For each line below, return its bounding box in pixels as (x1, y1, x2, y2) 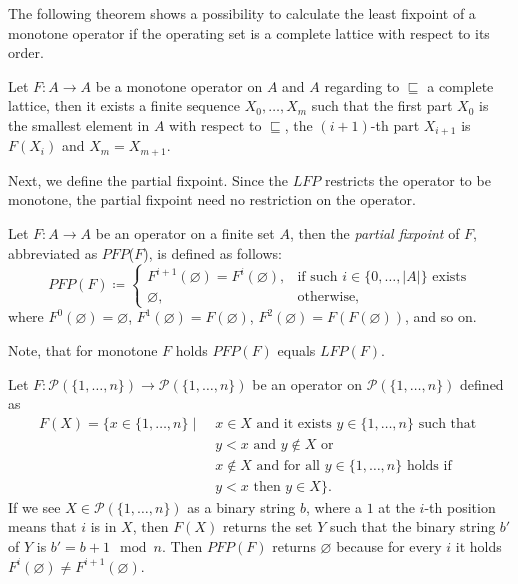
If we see (8, 496, 61, 517)
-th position (424, 496, 496, 517)
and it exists (256, 416, 332, 431)
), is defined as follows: (143, 242, 282, 263)
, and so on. (404, 306, 477, 327)
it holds (455, 536, 502, 556)
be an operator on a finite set (95, 223, 275, 244)
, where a (305, 496, 362, 517)
